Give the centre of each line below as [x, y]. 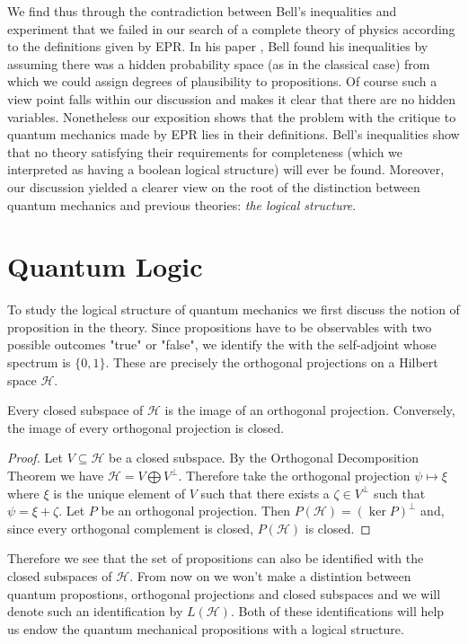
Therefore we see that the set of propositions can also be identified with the [216, 558]
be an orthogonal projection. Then [195, 511]
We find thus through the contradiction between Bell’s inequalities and [202, 11]
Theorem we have [56, 475]
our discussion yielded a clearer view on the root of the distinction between [214, 186]
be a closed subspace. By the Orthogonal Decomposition [264, 458]
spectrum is [39, 362]
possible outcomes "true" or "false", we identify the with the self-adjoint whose [222, 344]
